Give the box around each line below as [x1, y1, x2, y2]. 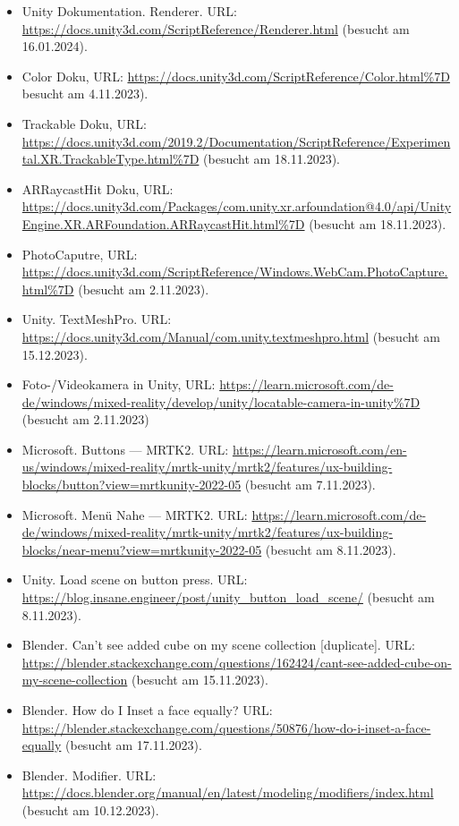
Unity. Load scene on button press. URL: [21, 570, 248, 589]
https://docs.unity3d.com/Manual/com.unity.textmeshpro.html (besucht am [21, 327, 440, 345]
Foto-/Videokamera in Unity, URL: [21, 375, 216, 394]
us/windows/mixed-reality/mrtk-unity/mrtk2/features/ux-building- [21, 457, 393, 476]
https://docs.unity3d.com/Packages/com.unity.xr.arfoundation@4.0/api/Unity [21, 197, 452, 216]
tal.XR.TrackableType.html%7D [21, 149, 200, 168]
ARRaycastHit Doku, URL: [21, 179, 174, 198]
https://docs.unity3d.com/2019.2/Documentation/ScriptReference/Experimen [21, 132, 451, 150]
